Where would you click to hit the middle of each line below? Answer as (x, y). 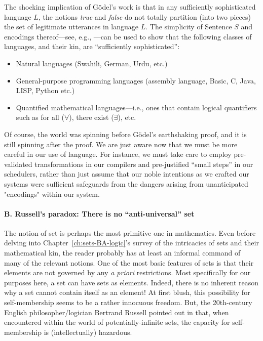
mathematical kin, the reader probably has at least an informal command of (122, 253)
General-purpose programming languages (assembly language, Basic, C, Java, (136, 80)
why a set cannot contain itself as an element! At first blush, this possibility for (127, 292)
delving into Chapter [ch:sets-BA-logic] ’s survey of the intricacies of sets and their (131, 243)
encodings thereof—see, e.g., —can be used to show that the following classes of (128, 36)
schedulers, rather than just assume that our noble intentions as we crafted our (127, 174)
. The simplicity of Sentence (189, 27)
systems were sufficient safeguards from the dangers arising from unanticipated (126, 183)
